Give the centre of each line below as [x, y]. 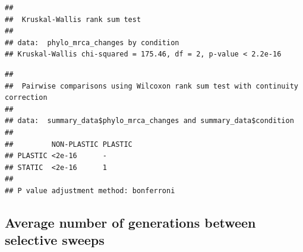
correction [26, 98]
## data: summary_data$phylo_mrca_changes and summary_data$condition [149, 121]
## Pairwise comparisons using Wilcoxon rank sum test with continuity [151, 86]
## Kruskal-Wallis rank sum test [73, 19]
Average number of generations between [130, 222]
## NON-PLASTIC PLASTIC [69, 144]
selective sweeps [55, 240]
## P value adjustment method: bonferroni [90, 190]
